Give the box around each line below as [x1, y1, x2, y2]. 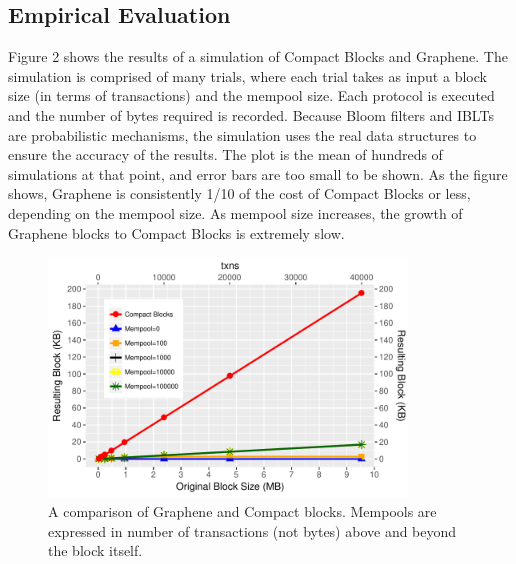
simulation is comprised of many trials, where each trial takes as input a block [8, 65, 487, 86]
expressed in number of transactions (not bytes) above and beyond [48, 520, 457, 541]
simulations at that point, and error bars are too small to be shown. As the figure [8, 163, 508, 184]
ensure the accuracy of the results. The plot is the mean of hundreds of [8, 144, 443, 165]
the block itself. [48, 540, 143, 561]
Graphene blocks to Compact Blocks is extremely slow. [8, 222, 345, 243]
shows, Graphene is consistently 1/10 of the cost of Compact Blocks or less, [8, 183, 471, 204]
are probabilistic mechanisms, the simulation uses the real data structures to [8, 124, 477, 145]
